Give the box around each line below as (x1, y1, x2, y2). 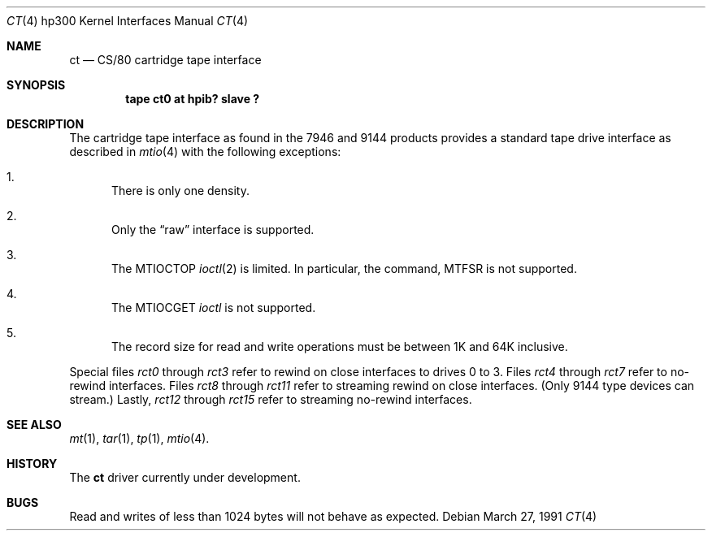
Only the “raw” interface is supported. (111, 223, 315, 236)
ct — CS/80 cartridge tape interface (69, 53, 262, 67)
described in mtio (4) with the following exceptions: (69, 145, 341, 158)
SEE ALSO (7, 418, 62, 431)
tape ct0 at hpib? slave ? (125, 92, 260, 106)
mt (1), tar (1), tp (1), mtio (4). (69, 431, 210, 445)
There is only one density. (111, 184, 250, 197)
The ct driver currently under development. (69, 470, 301, 484)
